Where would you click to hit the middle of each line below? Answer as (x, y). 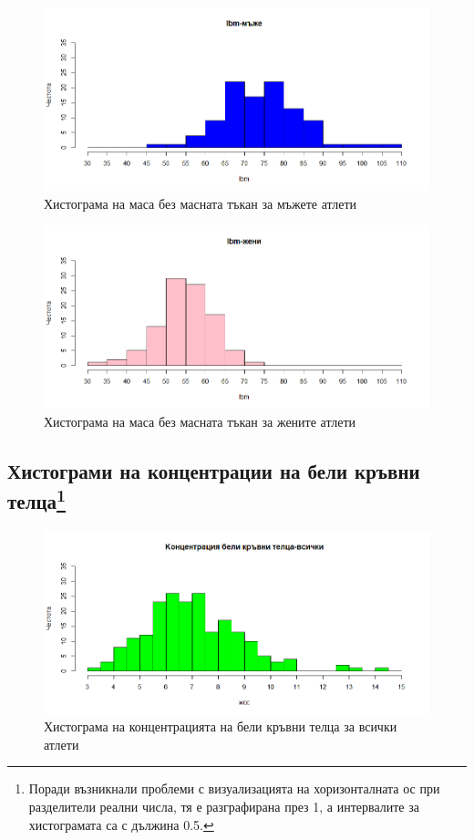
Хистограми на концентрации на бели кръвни (214, 470)
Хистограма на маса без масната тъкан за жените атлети (200, 421)
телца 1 (37, 498)
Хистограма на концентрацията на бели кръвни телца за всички (221, 726)
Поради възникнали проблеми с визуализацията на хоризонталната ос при (234, 788)
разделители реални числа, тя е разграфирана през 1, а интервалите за (224, 807)
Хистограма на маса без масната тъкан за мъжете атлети (201, 203)
